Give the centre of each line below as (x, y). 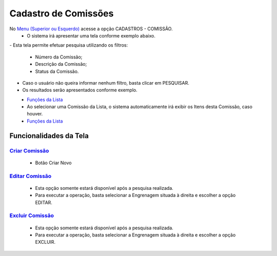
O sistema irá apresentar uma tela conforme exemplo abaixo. (91, 35)
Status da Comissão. (57, 71)
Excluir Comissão (32, 215)
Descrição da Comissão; (61, 64)
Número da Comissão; (59, 57)
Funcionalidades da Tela (49, 136)
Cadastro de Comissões (62, 13)
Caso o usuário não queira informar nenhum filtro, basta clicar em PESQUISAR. (106, 83)
